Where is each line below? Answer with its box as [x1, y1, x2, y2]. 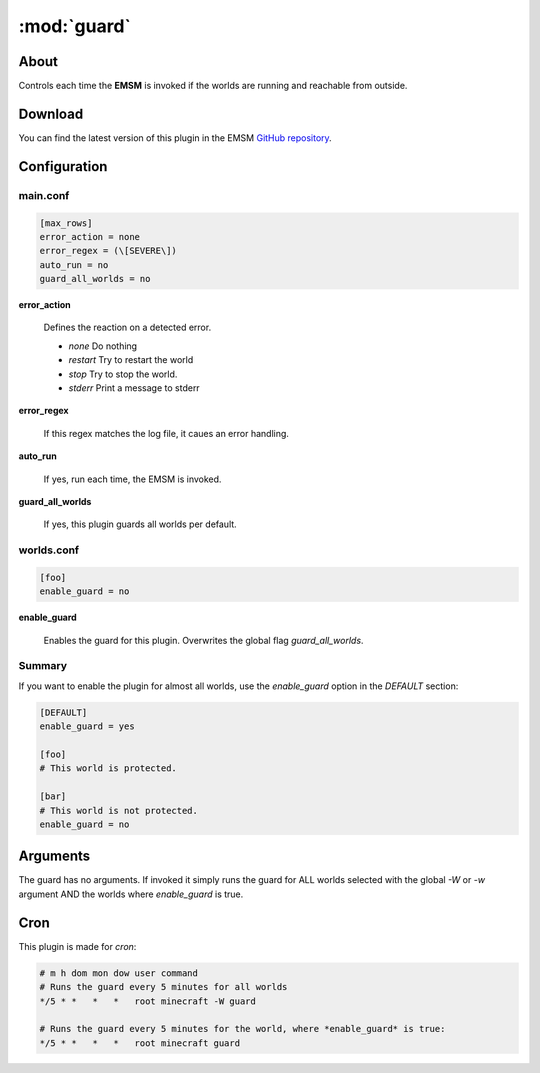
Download [18, 105, 84, 122]
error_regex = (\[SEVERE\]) [39, 245, 177, 257]
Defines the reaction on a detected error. [43, 321, 212, 334]
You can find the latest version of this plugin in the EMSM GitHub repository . [18, 131, 332, 144]
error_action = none [39, 231, 140, 242]
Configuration [18, 158, 108, 175]
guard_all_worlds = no [39, 273, 151, 285]
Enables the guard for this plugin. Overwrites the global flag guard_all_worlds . [43, 634, 364, 646]
